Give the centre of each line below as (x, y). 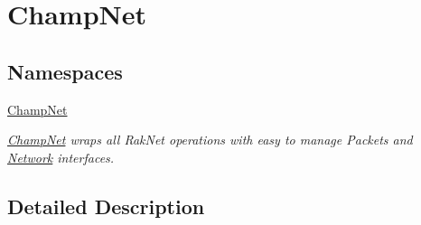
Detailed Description (106, 206)
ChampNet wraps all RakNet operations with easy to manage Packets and (210, 140)
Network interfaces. (61, 157)
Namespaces (65, 71)
